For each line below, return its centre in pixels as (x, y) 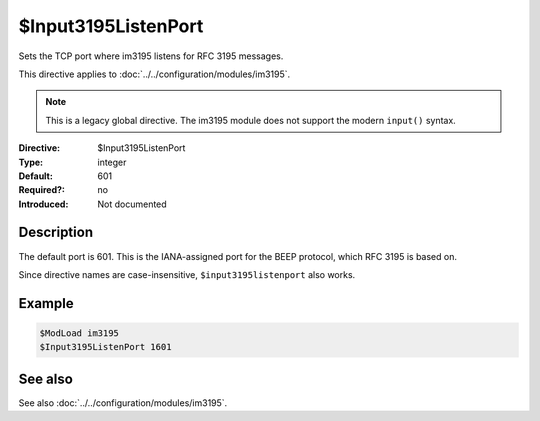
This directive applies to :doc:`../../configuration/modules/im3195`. (154, 74)
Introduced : (43, 204)
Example (46, 303)
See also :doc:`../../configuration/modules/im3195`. (123, 402)
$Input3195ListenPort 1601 (105, 347)
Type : (31, 162)
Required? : (41, 190)
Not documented (132, 204)
